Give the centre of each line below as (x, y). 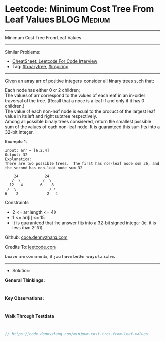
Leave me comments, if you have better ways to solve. (60, 256)
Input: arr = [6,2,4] (27, 150)
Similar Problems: (23, 52)
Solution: (21, 270)
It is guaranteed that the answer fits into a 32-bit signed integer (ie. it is (84, 223)
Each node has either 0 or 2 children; (42, 90)
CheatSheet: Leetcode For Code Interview (55, 61)
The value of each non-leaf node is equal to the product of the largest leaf (80, 111)
